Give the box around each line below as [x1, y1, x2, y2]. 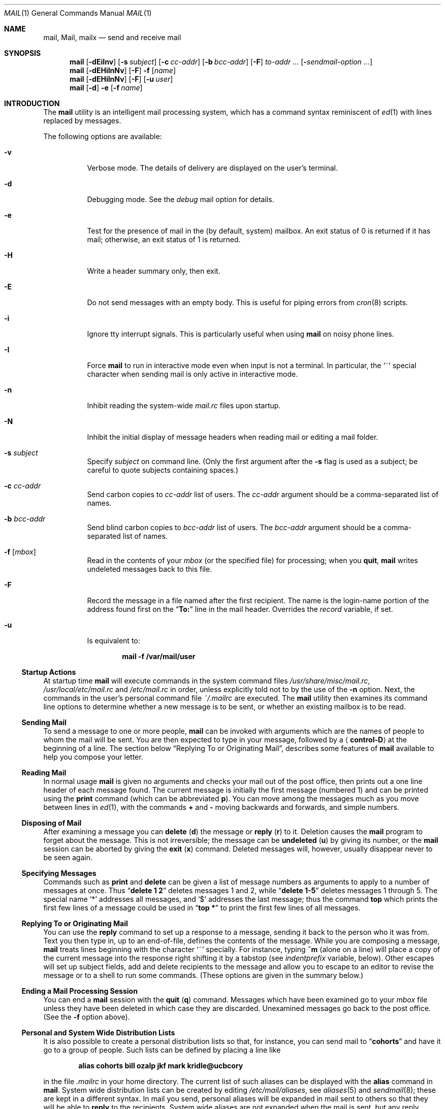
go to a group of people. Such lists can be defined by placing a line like [43, 1046, 281, 1054]
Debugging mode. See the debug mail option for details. [87, 195, 274, 204]
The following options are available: [43, 132, 162, 141]
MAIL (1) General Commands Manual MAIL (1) [4, 9, 152, 17]
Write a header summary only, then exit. [87, 267, 220, 275]
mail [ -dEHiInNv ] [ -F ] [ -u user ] [70, 75, 173, 83]
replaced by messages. [43, 116, 121, 125]
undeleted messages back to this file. [87, 565, 212, 573]
